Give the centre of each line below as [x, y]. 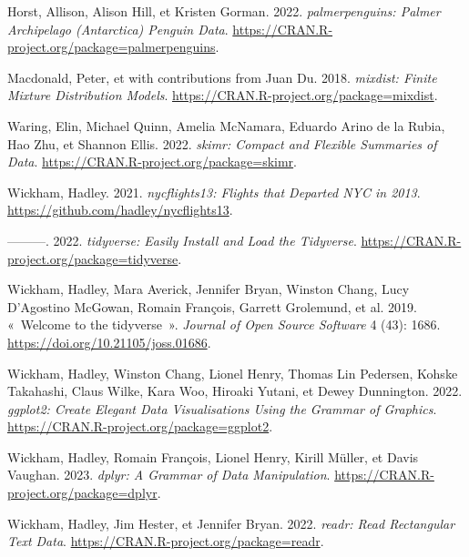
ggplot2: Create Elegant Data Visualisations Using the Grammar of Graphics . [222, 408]
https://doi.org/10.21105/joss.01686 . [109, 342]
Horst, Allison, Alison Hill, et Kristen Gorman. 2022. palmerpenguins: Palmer [224, 11]
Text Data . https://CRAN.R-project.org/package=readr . [166, 541]
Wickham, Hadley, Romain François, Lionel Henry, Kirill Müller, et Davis [213, 456]
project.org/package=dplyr [82, 493]
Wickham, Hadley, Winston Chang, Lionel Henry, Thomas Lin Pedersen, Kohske [233, 373]
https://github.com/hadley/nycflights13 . [120, 210]
